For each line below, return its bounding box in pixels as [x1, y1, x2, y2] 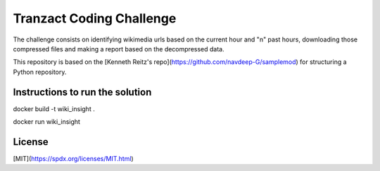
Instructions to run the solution [13, 86, 152, 98]
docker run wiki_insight [13, 118, 81, 126]
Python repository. [13, 68, 67, 76]
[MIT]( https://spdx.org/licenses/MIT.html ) [13, 154, 134, 163]
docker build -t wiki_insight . [13, 104, 95, 113]
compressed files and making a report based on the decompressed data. [13, 44, 224, 53]
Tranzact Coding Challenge [13, 11, 177, 26]
